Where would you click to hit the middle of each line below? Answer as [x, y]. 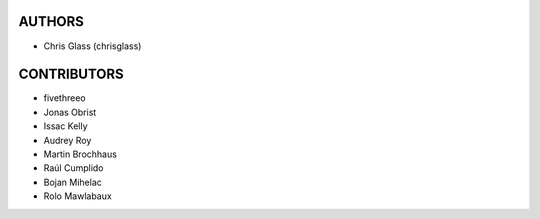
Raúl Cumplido [73, 168]
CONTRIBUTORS [71, 74]
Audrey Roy [67, 140]
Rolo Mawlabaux [77, 196]
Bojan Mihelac [72, 182]
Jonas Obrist [70, 112]
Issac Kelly [66, 126]
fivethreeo [64, 98]
